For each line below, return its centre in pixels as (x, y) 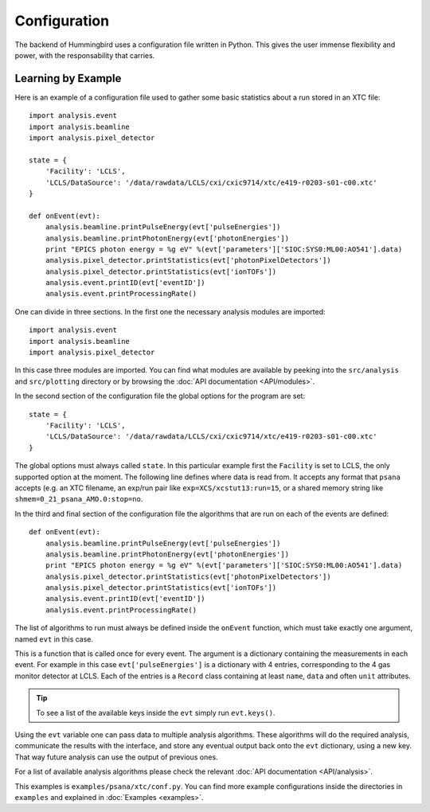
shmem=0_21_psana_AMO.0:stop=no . (79, 499)
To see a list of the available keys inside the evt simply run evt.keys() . (156, 712)
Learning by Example (68, 78)
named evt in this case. (54, 639)
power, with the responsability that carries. (85, 55)
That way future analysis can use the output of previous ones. (116, 757)
